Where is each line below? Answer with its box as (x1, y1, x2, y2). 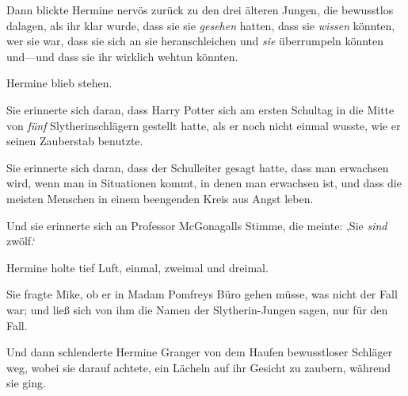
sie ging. (6, 375, 46, 391)
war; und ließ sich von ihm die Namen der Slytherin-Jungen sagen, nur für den (6, 301, 388, 317)
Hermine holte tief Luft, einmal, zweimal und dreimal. (6, 259, 269, 275)
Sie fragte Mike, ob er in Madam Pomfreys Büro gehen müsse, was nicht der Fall (6, 286, 398, 302)
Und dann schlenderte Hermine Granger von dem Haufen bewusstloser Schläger (6, 344, 393, 360)
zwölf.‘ (6, 233, 36, 249)
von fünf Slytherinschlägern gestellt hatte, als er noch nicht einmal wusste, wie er (6, 117, 401, 133)
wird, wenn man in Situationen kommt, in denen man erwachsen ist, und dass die (6, 175, 402, 191)
